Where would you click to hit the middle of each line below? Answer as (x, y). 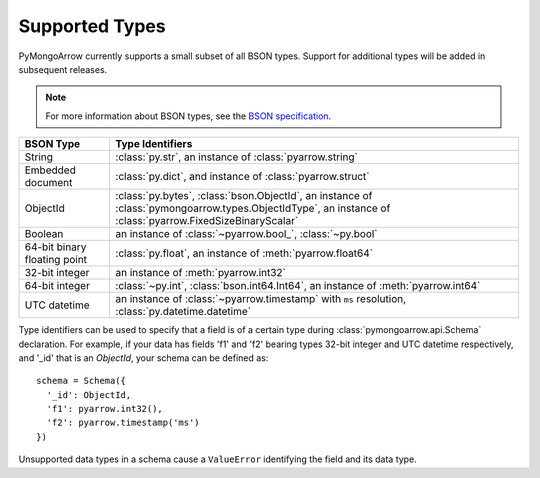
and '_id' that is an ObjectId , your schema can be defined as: (143, 357)
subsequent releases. (63, 69)
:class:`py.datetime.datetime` (183, 312)
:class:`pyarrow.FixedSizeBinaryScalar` (207, 221)
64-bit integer (57, 286)
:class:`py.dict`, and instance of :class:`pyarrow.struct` (242, 177)
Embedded (50, 170)
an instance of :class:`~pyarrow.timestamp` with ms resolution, (261, 299)
